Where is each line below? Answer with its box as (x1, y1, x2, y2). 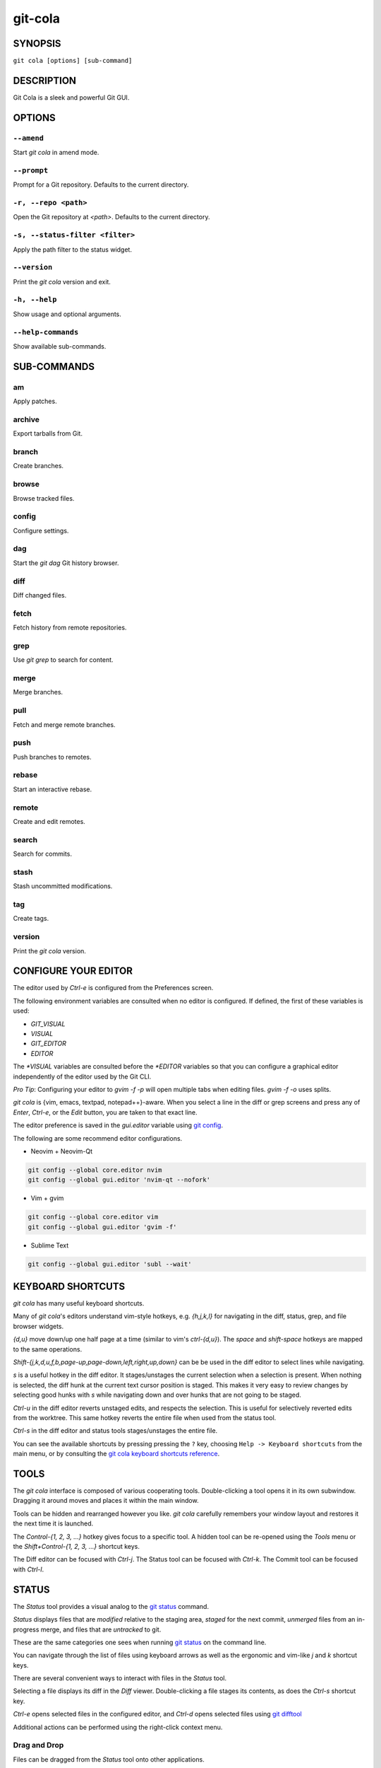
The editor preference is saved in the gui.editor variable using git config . (13, 1121, 224, 1129)
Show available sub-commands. (13, 342, 107, 350)
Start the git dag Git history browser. (13, 559, 119, 567)
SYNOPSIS (13, 37, 61, 50)
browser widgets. (13, 1322, 64, 1330)
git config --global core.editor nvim (28, 1165, 162, 1174)
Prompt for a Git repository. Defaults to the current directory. (13, 180, 189, 189)
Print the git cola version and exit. (13, 277, 111, 286)
